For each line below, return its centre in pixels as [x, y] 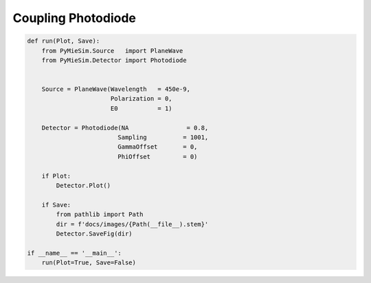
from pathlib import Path [100, 214]
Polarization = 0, [141, 99]
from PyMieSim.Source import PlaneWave [112, 51]
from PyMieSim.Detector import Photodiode [114, 60]
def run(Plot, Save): [64, 41]
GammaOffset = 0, [158, 147]
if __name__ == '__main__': [74, 253]
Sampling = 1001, [163, 137]
